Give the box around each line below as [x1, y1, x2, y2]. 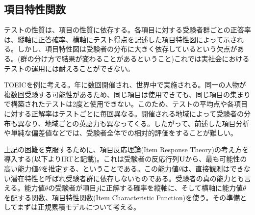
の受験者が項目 [48, 183, 97, 193]
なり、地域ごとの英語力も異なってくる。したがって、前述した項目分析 [24, 118, 250, 128]
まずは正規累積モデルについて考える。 [17, 202, 141, 212]
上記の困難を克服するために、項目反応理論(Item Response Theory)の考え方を [4, 144, 249, 154]
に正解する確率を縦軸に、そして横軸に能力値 [99, 183, 243, 193]
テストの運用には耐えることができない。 [4, 63, 134, 73]
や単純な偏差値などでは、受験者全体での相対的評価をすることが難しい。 [4, 128, 237, 138]
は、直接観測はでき [181, 163, 244, 173]
